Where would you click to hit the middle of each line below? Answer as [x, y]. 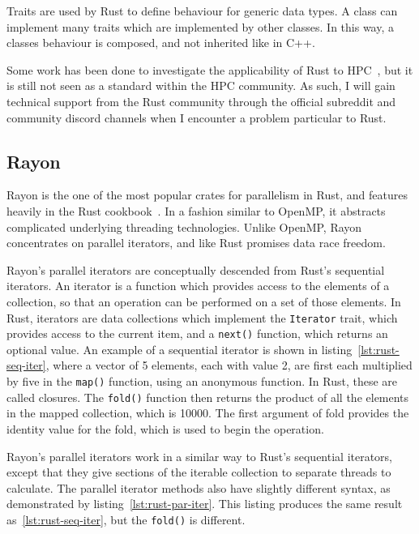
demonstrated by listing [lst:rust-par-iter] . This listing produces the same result [205, 504]
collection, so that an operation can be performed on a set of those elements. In [204, 301]
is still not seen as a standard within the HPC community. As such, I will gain [201, 85]
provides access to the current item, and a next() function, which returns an [197, 333]
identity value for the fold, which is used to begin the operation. [165, 428]
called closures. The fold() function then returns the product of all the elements [208, 397]
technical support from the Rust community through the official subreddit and [201, 101]
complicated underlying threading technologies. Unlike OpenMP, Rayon [184, 226]
